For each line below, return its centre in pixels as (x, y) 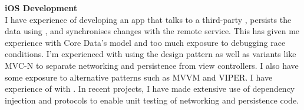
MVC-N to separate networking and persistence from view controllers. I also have (152, 65)
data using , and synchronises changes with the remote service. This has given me (152, 31)
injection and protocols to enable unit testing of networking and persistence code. (152, 100)
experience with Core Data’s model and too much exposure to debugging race (145, 42)
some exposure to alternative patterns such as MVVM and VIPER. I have (139, 77)
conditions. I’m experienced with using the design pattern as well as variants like (151, 54)
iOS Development (41, 8)
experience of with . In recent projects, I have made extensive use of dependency (150, 89)
